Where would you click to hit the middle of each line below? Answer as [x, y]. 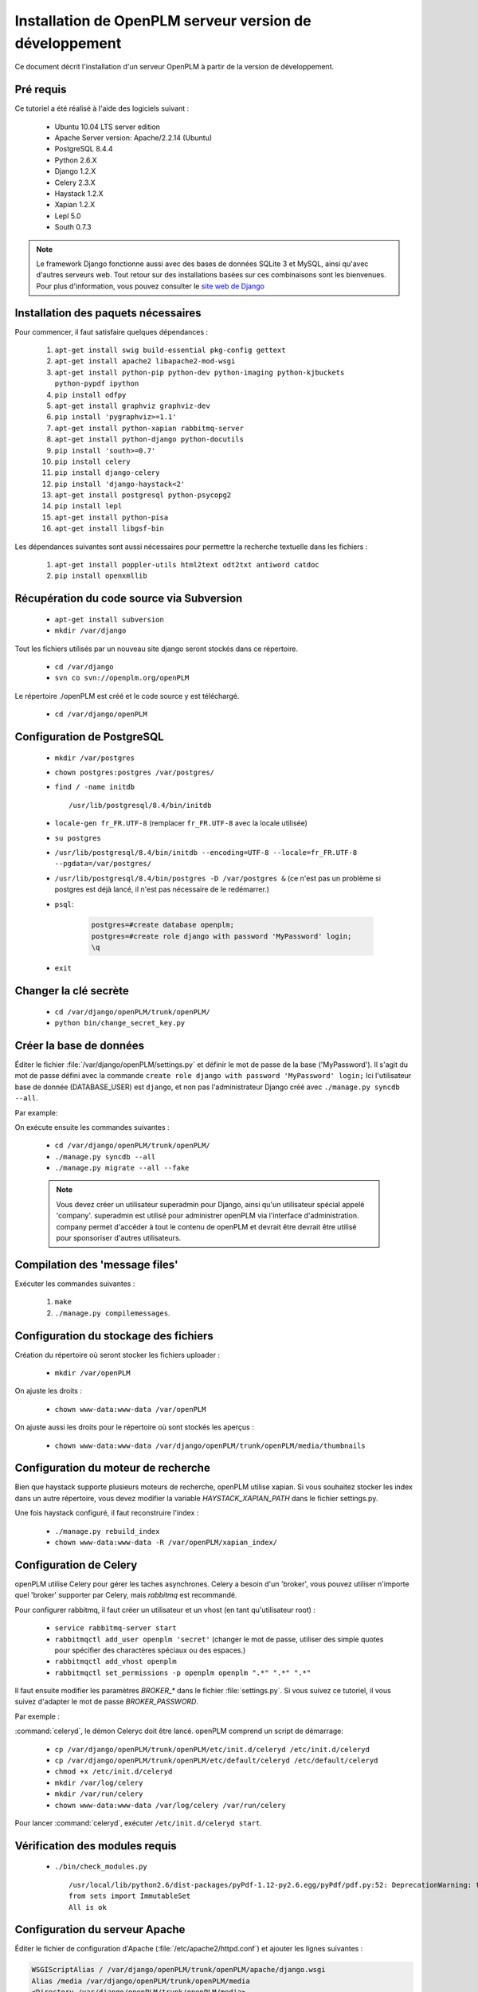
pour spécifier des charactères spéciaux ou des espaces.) [150, 1650]
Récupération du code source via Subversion [129, 599]
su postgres [78, 838]
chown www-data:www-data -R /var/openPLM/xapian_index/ [166, 1543]
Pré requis [41, 90]
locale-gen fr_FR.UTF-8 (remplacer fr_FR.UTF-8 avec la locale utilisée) [181, 823]
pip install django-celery [107, 473]
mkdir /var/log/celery [99, 1782]
